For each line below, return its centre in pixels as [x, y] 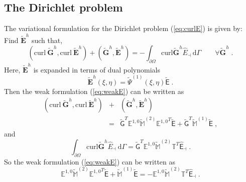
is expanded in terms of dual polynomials [97, 69]
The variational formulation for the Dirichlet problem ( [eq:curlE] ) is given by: [123, 28]
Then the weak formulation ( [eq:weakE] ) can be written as [94, 91]
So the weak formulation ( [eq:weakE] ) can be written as [90, 161]
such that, [47, 40]
